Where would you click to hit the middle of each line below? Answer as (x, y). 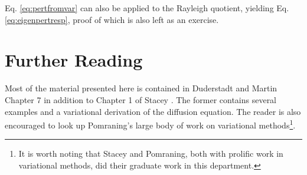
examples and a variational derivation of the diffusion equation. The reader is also (153, 111)
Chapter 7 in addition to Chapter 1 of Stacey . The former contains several (141, 99)
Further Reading (74, 60)
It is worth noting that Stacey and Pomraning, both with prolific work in (151, 153)
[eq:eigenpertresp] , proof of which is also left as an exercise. (112, 19)
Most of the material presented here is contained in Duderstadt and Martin (141, 88)
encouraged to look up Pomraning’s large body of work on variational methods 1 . (150, 124)
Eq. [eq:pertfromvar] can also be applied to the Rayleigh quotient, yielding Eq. (147, 8)
